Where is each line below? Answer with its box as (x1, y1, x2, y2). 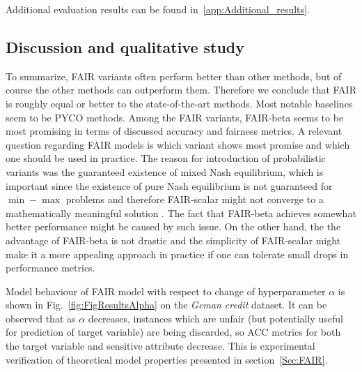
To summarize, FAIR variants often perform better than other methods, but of (6, 68, 342, 83)
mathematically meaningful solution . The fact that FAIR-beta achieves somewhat (6, 205, 356, 220)
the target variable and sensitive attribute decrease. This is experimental (6, 338, 315, 353)
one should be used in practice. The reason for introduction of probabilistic (6, 151, 326, 165)
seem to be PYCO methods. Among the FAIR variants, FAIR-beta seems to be (6, 110, 344, 124)
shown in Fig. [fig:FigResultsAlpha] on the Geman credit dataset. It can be (6, 297, 327, 312)
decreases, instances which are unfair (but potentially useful (88, 311, 343, 325)
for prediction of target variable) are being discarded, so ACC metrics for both (6, 325, 341, 339)
